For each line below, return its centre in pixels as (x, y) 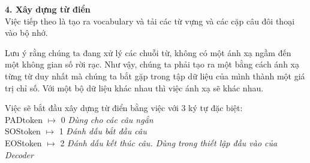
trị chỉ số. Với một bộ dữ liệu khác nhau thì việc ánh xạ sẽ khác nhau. (134, 87)
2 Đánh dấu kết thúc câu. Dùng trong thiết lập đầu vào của (169, 142)
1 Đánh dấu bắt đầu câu (103, 131)
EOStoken (23, 142)
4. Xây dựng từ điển (48, 9)
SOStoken (23, 131)
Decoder (19, 154)
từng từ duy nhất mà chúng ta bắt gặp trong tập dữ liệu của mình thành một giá (155, 76)
